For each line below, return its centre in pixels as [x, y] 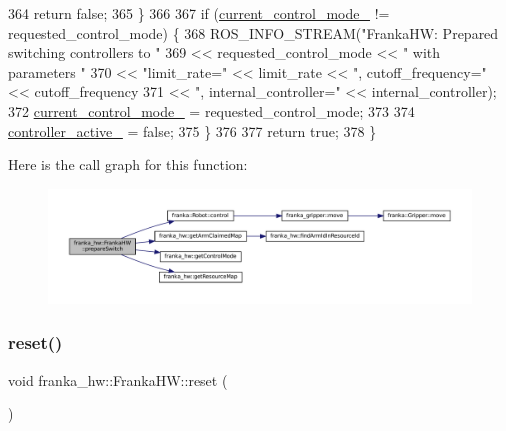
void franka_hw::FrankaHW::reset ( [118, 379]
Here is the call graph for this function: [128, 164]
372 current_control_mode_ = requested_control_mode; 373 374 [211, 110]
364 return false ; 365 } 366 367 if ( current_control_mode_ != [199, 13]
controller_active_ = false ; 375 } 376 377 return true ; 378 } [192, 130]
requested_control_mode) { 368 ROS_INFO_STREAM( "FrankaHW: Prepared [253, 32]
